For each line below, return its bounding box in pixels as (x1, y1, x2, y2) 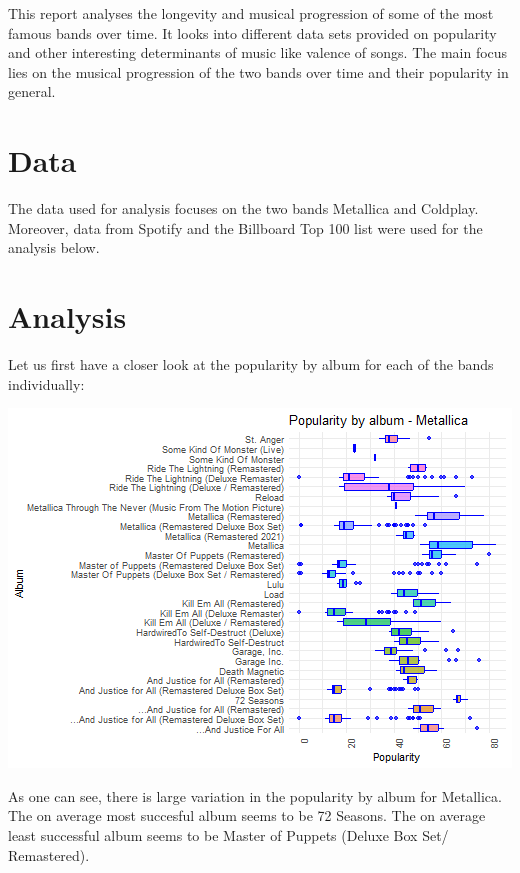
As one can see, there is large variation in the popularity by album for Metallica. (8, 785, 502, 806)
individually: (8, 373, 85, 394)
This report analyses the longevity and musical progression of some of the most (8, 3, 494, 23)
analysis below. (8, 237, 100, 258)
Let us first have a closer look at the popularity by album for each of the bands (8, 354, 494, 374)
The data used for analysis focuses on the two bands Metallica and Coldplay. (8, 198, 479, 219)
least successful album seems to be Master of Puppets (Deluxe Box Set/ (8, 824, 449, 845)
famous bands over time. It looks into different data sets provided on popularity (8, 22, 497, 43)
